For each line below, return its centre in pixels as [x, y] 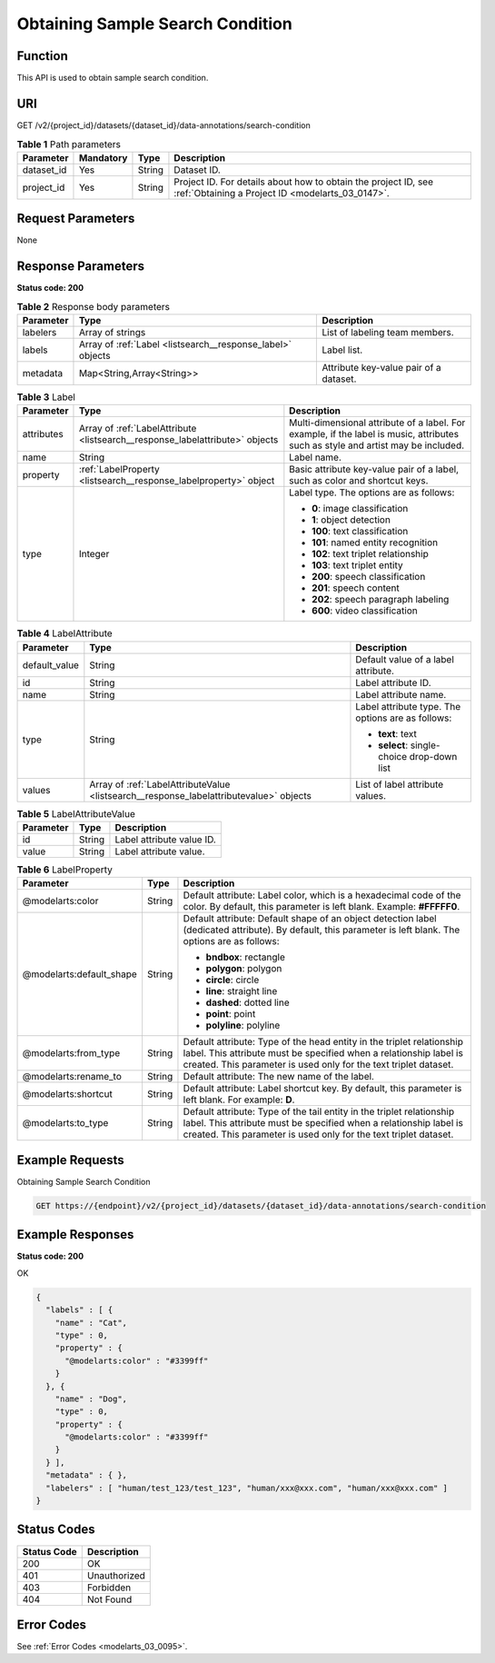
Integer [94, 554]
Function [42, 56]
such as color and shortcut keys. [359, 481]
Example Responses [75, 1235]
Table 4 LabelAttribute [64, 633]
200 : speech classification [369, 577]
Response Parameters [81, 267]
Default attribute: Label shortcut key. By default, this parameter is [322, 1089]
